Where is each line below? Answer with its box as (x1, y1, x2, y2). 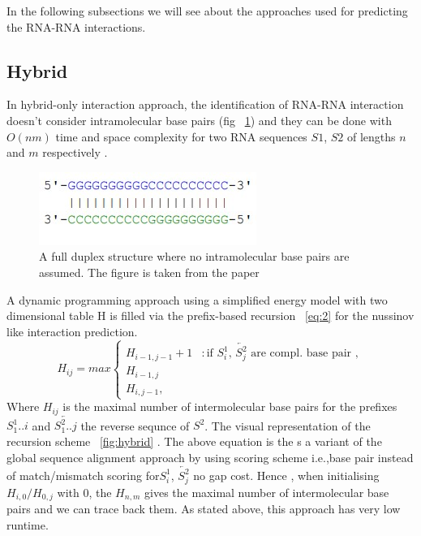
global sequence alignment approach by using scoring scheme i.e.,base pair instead (6, 448, 414, 465)
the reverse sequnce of (80, 417, 190, 434)
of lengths (346, 128, 396, 145)
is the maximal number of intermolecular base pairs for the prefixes (62, 398, 397, 415)
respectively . (42, 144, 108, 161)
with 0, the (57, 483, 112, 500)
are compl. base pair (251, 348, 352, 360)
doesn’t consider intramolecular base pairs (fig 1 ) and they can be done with (6, 111, 392, 128)
